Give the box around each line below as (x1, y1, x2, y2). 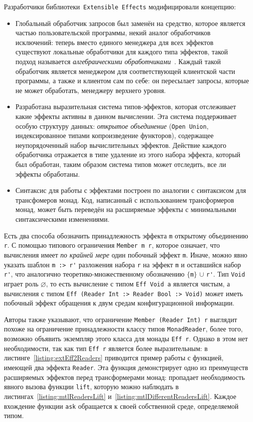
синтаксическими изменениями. (15, 214, 110, 224)
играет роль (4, 278, 39, 288)
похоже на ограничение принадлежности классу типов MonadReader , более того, (4, 324, 243, 334)
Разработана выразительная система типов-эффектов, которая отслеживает (15, 101, 236, 112)
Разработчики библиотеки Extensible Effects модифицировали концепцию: (4, 1, 236, 11)
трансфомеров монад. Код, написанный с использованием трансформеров (15, 194, 234, 205)
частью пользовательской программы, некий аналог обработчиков (15, 27, 211, 38)
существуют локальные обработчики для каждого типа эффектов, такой (15, 47, 228, 57)
